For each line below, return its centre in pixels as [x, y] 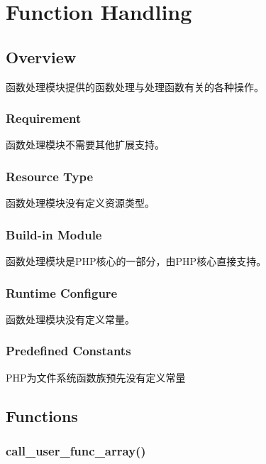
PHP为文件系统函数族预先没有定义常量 [96, 377]
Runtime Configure [62, 292]
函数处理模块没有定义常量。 [70, 319]
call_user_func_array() [76, 450]
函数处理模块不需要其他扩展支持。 [85, 145]
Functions [42, 415]
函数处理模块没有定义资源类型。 [80, 203]
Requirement [44, 118]
